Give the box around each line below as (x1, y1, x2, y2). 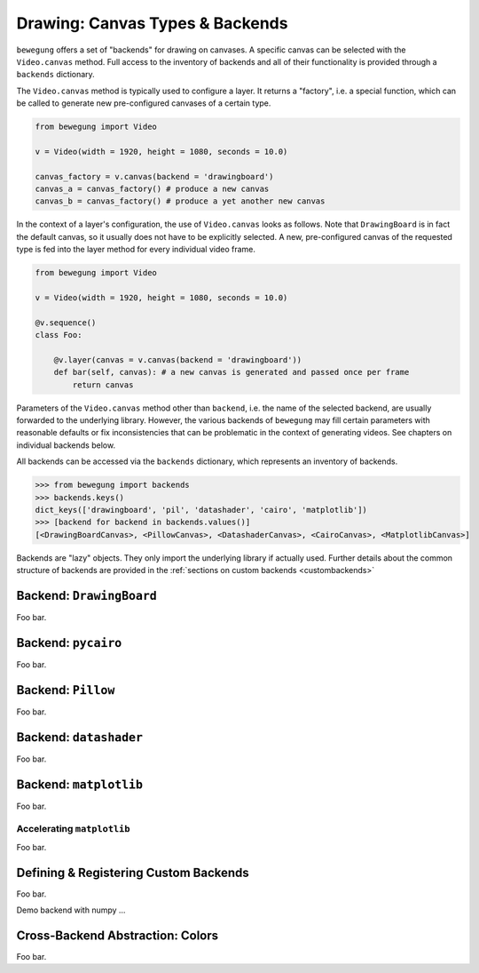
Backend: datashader (16, 730, 144, 745)
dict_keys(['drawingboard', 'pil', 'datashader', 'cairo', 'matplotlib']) (35, 505, 368, 515)
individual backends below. (16, 440, 115, 451)
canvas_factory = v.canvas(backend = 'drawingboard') (35, 171, 274, 181)
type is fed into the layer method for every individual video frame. (16, 244, 256, 255)
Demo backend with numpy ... (16, 905, 126, 915)
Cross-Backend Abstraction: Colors (16, 928, 219, 943)
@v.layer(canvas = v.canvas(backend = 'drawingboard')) (53, 355, 302, 364)
